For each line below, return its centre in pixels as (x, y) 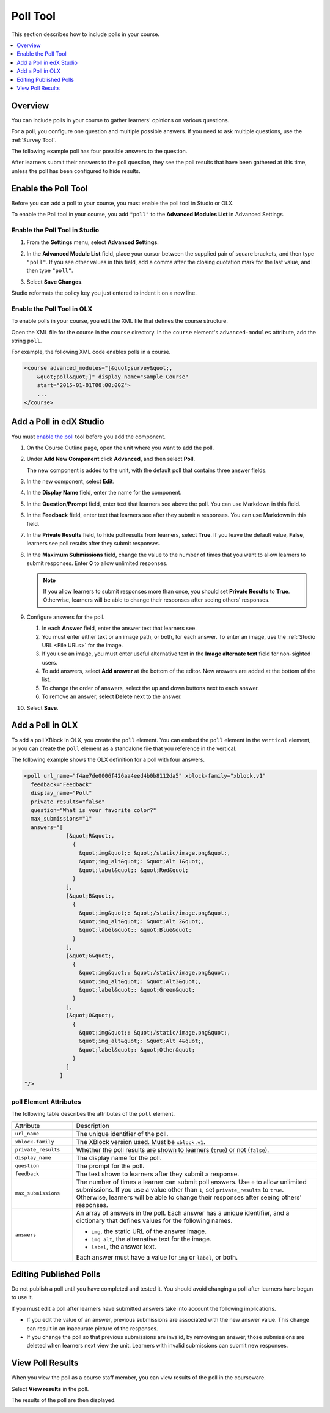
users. (50, 662)
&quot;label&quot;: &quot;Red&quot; (134, 870)
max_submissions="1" (61, 819)
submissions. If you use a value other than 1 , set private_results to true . (180, 1189)
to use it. (22, 1297)
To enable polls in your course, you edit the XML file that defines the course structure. (120, 321)
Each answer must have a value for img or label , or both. (157, 1257)
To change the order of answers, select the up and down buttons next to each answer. (151, 688)
